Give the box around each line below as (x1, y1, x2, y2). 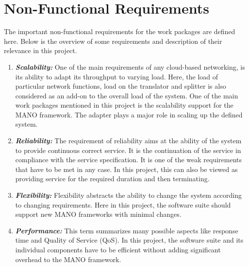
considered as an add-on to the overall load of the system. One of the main (15, 90, 238, 100)
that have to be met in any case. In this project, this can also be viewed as (15, 164, 238, 174)
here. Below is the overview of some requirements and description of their (4, 36, 222, 46)
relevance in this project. (4, 45, 77, 56)
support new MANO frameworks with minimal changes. (15, 209, 182, 219)
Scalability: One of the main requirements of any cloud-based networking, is (15, 61, 245, 72)
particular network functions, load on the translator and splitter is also (15, 81, 226, 91)
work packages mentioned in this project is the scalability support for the (15, 100, 233, 110)
